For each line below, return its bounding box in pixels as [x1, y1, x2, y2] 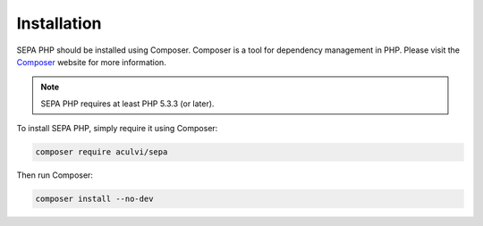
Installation [16, 13, 102, 33]
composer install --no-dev [35, 194, 154, 205]
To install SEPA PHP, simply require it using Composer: [16, 123, 218, 134]
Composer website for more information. [16, 56, 167, 67]
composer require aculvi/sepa [35, 147, 168, 157]
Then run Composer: [16, 170, 94, 180]
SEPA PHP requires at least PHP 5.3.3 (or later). [40, 98, 215, 109]
